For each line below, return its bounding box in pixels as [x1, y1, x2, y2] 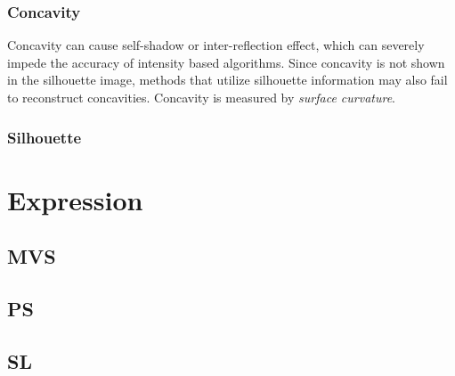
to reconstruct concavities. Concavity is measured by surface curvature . [7, 88, 396, 106]
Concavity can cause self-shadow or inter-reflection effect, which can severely [7, 36, 425, 54]
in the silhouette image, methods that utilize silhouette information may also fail [7, 70, 448, 89]
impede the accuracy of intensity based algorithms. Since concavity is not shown [7, 53, 445, 71]
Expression [7, 181, 143, 217]
